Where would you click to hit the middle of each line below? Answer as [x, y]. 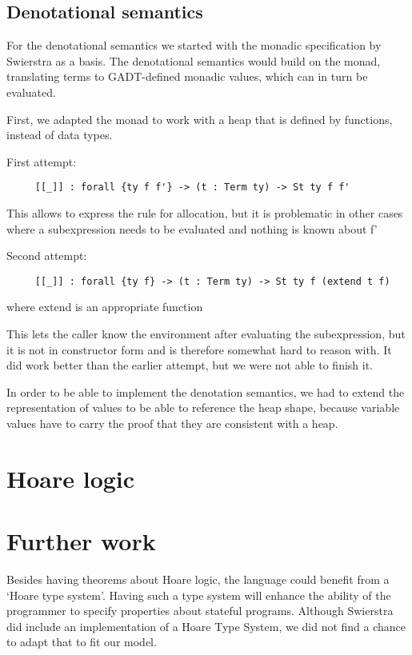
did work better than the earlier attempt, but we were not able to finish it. [190, 365]
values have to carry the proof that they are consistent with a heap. [172, 423]
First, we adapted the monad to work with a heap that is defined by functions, [200, 119]
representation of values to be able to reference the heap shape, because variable [203, 407]
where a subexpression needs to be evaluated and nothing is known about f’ [192, 228]
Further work [81, 541]
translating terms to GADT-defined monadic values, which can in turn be [187, 76]
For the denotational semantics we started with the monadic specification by [194, 45]
